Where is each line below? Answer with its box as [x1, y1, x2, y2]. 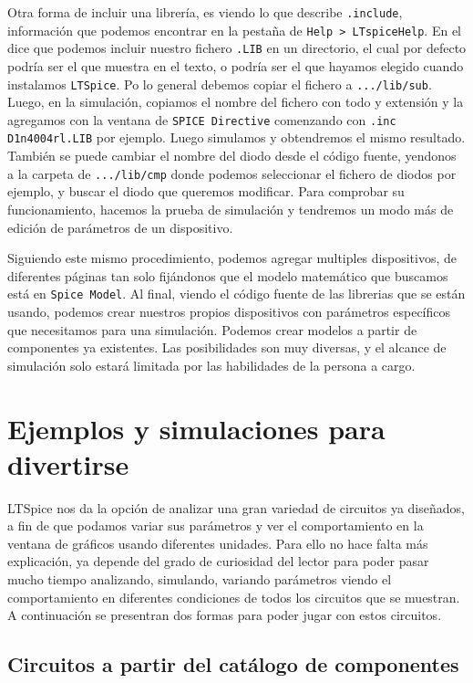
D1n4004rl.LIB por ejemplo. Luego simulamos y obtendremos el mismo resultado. [7, 128, 466, 147]
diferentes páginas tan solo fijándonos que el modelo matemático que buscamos [7, 266, 448, 285]
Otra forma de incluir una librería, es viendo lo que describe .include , [7, 3, 403, 21]
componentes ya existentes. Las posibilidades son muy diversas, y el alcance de [7, 338, 447, 357]
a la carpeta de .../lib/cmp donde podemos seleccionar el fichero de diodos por [7, 163, 457, 183]
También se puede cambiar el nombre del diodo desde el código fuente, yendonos [7, 146, 457, 165]
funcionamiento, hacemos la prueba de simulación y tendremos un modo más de [7, 199, 454, 218]
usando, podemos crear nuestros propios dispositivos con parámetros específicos [7, 302, 451, 320]
